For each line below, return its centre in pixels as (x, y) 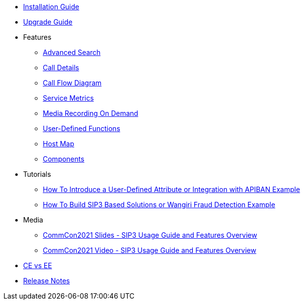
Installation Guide (51, 7)
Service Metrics (68, 98)
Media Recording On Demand (91, 113)
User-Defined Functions (82, 128)
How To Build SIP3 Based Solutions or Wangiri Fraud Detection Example (159, 205)
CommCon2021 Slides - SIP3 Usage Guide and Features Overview (150, 235)
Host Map (59, 144)
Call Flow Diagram (72, 83)
